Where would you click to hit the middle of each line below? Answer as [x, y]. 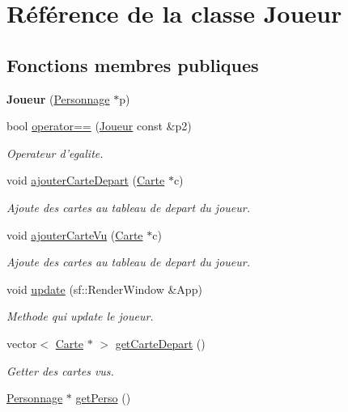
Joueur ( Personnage [58, 98]
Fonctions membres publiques [133, 64]
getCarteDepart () [160, 343]
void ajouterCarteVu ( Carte [75, 234]
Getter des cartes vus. [60, 370]
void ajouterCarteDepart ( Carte [86, 180]
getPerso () [103, 398]
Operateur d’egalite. [55, 153]
